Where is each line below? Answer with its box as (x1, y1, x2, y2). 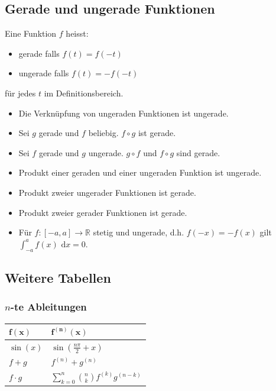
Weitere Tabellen (5, 268, 111, 286)
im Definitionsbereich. (44, 86, 124, 99)
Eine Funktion (5, 27, 57, 40)
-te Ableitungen (10, 299, 87, 314)
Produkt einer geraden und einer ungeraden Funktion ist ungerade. (18, 166, 262, 179)
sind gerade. (176, 146, 220, 159)
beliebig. (88, 127, 119, 139)
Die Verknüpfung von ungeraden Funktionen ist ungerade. (18, 106, 229, 119)
